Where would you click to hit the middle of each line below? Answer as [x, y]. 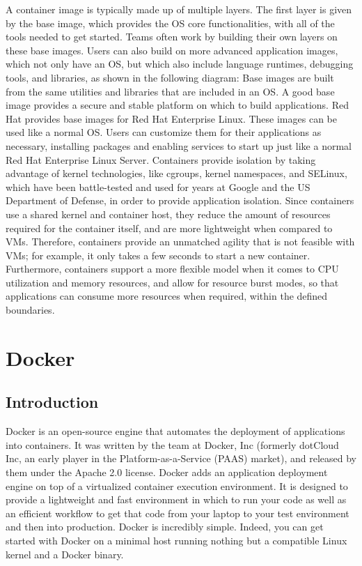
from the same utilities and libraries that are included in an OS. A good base [170, 91]
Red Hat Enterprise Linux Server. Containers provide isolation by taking [161, 159]
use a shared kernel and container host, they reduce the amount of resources [168, 214]
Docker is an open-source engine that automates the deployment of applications [175, 431]
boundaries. [30, 310]
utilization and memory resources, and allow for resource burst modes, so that [172, 282]
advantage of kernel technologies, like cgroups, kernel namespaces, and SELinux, [176, 173]
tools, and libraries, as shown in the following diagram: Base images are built [170, 77]
